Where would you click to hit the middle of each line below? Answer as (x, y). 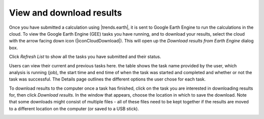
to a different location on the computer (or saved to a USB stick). (74, 109)
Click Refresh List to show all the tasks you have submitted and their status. (85, 57)
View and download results (66, 13)
